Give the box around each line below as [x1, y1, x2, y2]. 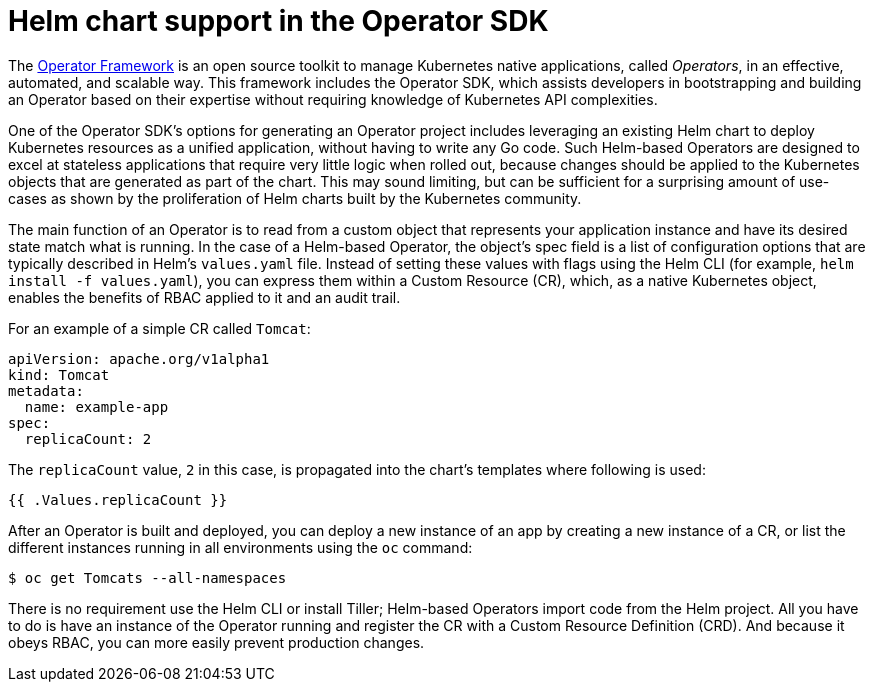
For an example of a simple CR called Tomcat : [8, 319, 311, 337]
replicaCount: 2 [24, 430, 152, 447]
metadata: [8, 382, 84, 399]
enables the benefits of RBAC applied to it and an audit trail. [8, 288, 401, 306]
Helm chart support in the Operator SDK [8, 4, 549, 38]
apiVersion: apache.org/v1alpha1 [8, 350, 270, 367]
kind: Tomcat [8, 366, 110, 383]
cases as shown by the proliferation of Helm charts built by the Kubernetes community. [8, 189, 582, 207]
